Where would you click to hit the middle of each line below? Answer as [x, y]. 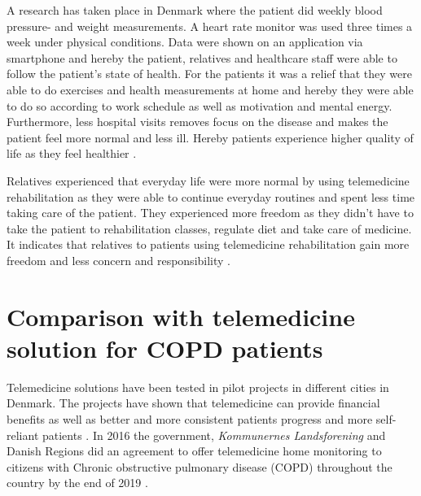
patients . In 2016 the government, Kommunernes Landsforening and [214, 435]
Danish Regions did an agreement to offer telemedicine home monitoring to [194, 451]
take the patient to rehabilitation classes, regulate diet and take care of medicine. [209, 228]
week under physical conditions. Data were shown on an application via [185, 42]
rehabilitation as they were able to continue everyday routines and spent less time [211, 196]
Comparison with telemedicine [181, 316]
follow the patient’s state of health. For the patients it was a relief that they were [209, 74]
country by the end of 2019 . [77, 483]
